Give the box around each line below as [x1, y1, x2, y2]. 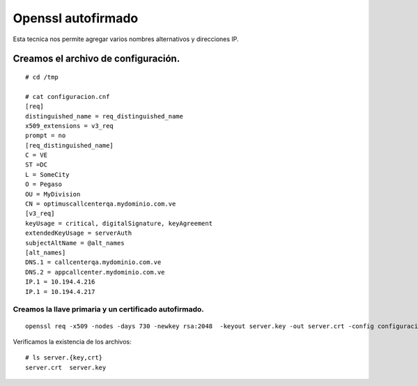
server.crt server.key [25, 363, 107, 371]
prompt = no [25, 132, 66, 139]
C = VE [25, 151, 48, 160]
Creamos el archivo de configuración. [13, 53, 180, 65]
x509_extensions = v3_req [25, 122, 114, 130]
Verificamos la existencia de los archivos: [13, 337, 132, 346]
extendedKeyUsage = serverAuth [25, 229, 132, 237]
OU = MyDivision [25, 190, 81, 198]
